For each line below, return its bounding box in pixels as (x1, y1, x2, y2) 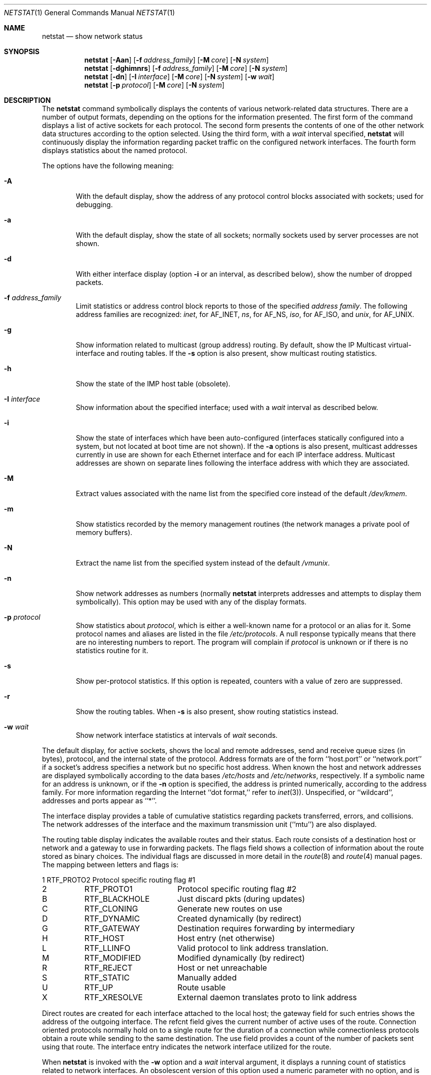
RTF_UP (84, 982, 113, 992)
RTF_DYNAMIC (84, 914, 140, 923)
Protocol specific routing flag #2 (177, 884, 297, 894)
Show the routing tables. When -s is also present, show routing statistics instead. (76, 707, 339, 716)
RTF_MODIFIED (84, 953, 141, 963)
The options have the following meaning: (42, 161, 174, 170)
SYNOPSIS (4, 47, 40, 56)
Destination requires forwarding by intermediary (177, 923, 355, 933)
